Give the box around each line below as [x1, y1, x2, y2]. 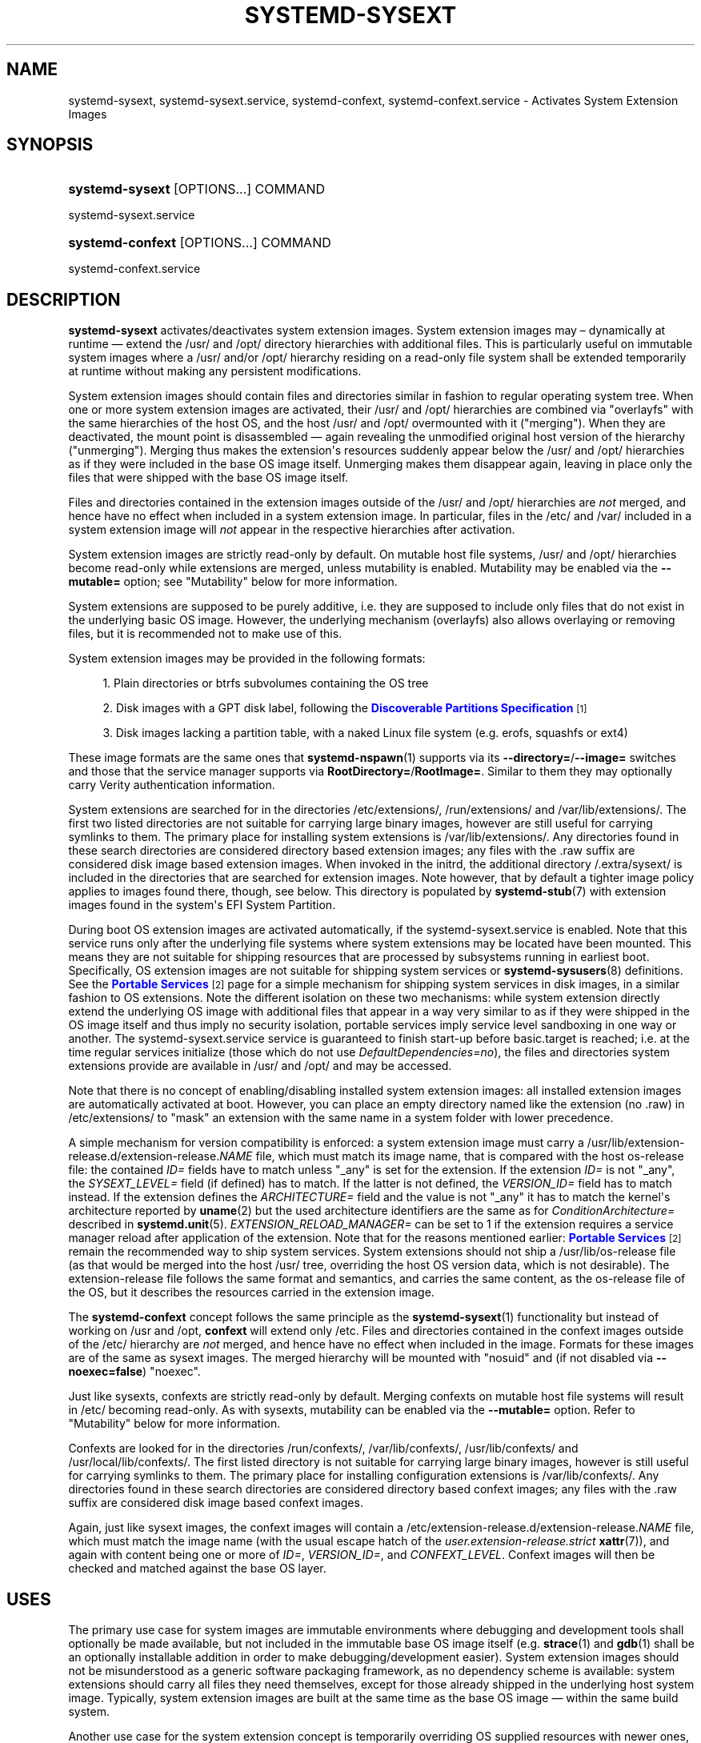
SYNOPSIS [6, 134, 94, 155]
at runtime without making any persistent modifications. [68, 364, 362, 379]
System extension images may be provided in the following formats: [68, 651, 426, 666]
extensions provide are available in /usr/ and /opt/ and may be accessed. [68, 1059, 452, 1073]
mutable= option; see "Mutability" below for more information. [68, 575, 398, 589]
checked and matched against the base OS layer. [68, 1561, 326, 1576]
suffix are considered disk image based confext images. [68, 1496, 363, 1510]
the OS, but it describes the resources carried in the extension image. [68, 1285, 435, 1300]
